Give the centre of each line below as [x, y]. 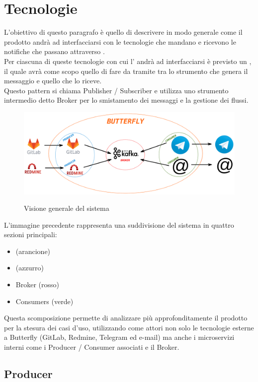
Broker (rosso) [37, 285]
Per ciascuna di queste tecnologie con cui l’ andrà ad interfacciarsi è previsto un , [128, 61]
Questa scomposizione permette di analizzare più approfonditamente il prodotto [126, 318]
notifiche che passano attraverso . [54, 51]
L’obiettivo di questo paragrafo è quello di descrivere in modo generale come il [123, 32]
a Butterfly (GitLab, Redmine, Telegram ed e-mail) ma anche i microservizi [119, 337]
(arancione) [33, 251]
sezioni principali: [31, 234]
